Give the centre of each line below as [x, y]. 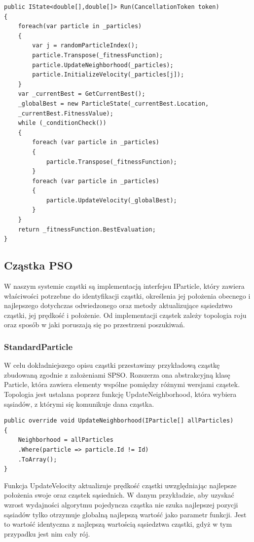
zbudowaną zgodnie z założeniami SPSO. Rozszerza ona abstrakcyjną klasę [117, 374]
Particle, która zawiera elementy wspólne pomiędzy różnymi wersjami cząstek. [122, 384]
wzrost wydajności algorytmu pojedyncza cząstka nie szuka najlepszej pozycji [121, 504]
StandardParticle [38, 346]
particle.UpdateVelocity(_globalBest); [111, 200]
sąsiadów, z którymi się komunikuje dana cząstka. [79, 404]
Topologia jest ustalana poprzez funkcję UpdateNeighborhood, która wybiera [120, 394]
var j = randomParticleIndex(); [85, 46]
